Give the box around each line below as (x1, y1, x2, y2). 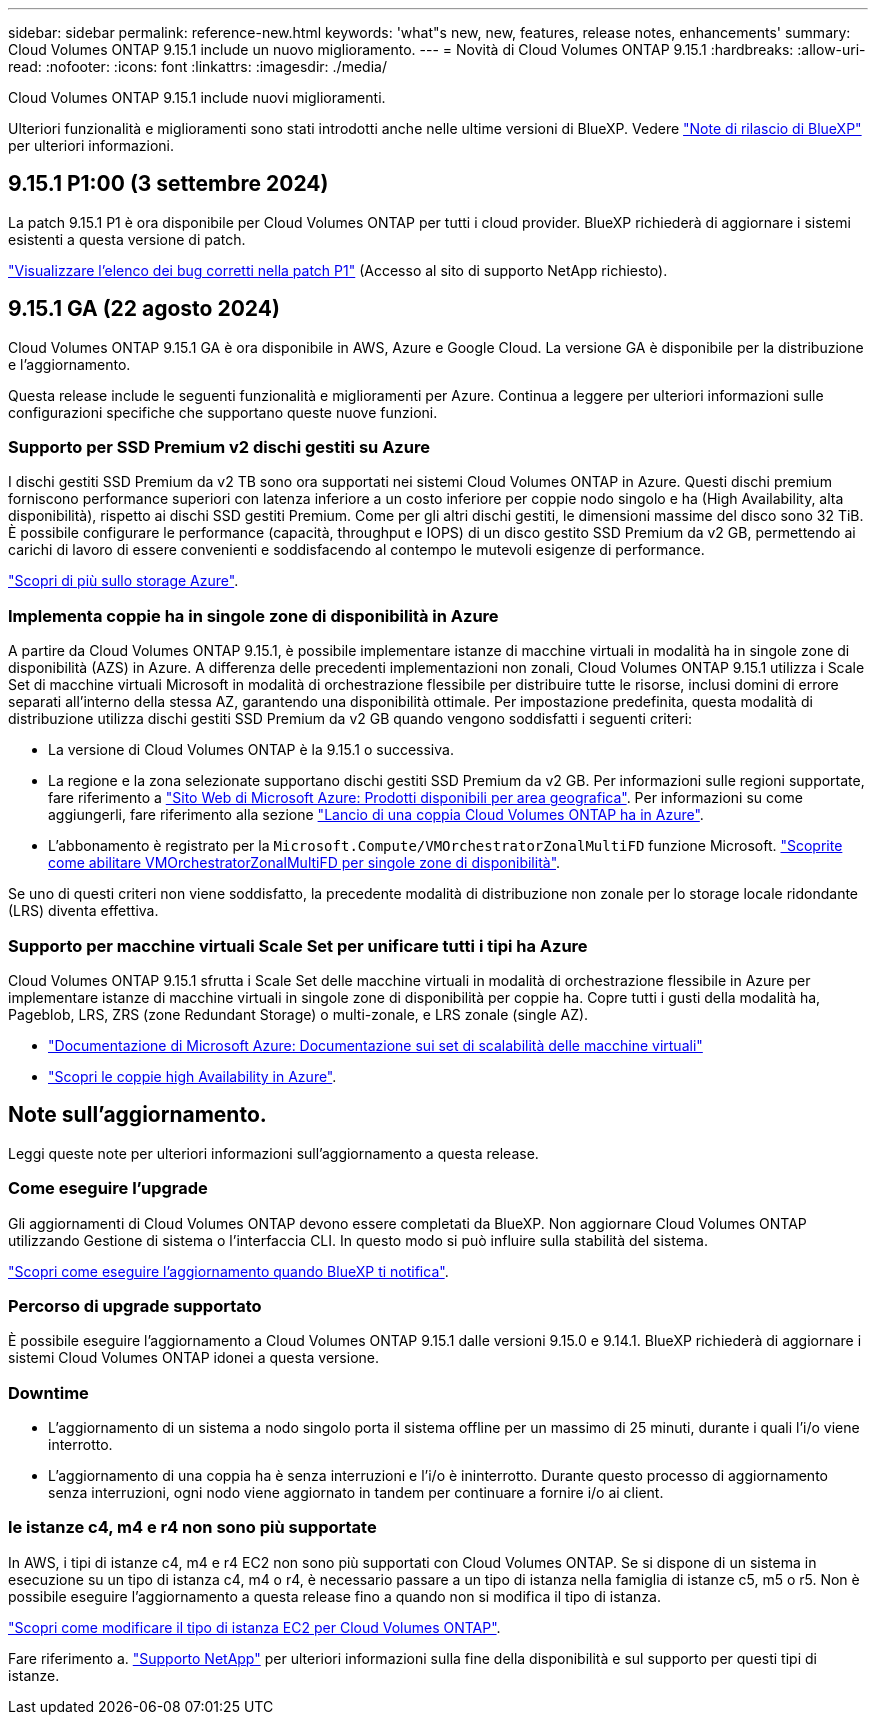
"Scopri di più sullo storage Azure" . (8, 572, 239, 590)
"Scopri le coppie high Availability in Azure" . (48, 1067, 337, 1085)
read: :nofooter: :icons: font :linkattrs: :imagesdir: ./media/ (8, 58, 387, 75)
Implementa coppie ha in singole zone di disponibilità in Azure (8, 605, 499, 626)
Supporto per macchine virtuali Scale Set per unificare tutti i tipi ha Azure (8, 935, 588, 956)
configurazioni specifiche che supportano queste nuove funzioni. (8, 403, 438, 421)
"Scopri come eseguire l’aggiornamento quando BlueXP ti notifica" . (8, 1262, 449, 1280)
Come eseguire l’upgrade (8, 1178, 208, 1199)
